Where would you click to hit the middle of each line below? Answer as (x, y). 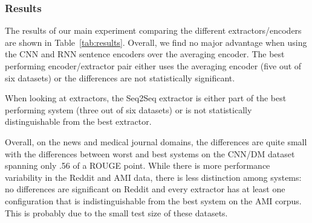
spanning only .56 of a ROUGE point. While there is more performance (138, 165)
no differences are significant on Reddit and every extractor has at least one (145, 189)
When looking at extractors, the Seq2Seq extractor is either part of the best (146, 98)
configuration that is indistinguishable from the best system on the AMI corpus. (153, 200)
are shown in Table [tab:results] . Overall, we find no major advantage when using (156, 42)
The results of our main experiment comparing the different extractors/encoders (153, 30)
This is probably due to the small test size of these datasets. (116, 212)
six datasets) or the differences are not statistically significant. (120, 77)
